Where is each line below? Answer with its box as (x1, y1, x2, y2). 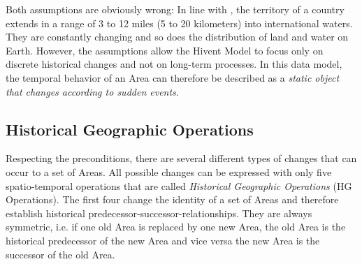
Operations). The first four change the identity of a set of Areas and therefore (6, 192, 339, 207)
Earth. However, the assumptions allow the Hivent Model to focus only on (6, 43, 324, 57)
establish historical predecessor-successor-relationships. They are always (6, 205, 312, 220)
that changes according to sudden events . (6, 84, 179, 98)
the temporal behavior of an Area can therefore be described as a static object (6, 70, 340, 85)
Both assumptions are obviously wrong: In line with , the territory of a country (6, 2, 345, 16)
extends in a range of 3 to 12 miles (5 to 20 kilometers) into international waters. (6, 15, 353, 30)
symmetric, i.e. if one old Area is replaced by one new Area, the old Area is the (6, 219, 346, 234)
